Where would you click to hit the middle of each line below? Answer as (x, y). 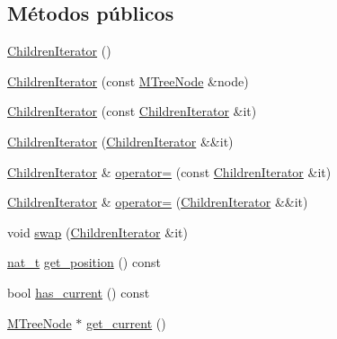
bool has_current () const (79, 292)
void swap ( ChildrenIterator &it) (98, 232)
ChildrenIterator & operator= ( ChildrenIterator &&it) (158, 202)
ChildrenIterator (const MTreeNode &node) (128, 80)
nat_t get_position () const (84, 262)
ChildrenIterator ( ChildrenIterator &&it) (120, 141)
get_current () (126, 322)
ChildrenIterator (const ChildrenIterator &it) (132, 111)
